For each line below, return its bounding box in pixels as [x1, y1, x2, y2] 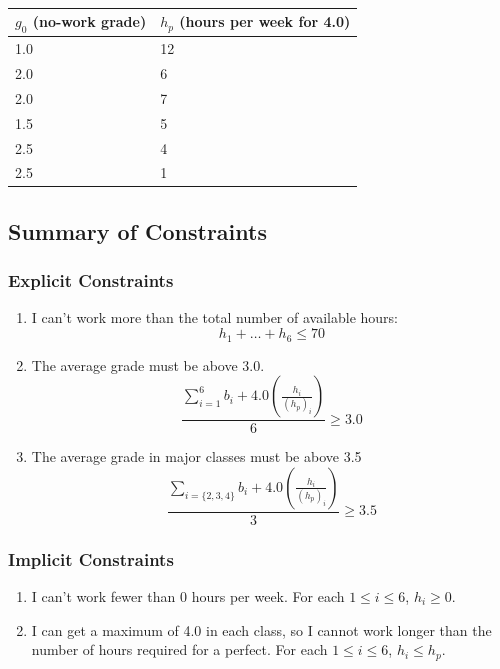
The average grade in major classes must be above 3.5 [31, 446, 362, 467]
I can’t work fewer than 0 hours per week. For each [31, 585, 345, 606]
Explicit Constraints [8, 268, 174, 293]
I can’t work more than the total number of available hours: [31, 307, 398, 328]
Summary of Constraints [8, 215, 267, 246]
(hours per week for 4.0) [179, 11, 351, 32]
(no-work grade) [32, 11, 147, 32]
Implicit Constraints [8, 546, 174, 571]
